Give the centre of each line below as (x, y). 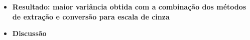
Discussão (29, 33)
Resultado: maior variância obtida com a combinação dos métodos (129, 6)
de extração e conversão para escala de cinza (91, 16)
